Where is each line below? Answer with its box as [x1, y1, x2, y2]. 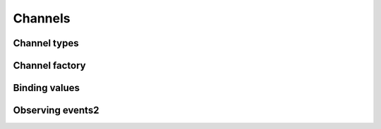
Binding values [13, 82, 80, 94]
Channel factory [13, 60, 86, 72]
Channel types [13, 37, 79, 49]
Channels [13, 11, 71, 26]
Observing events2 [13, 104, 99, 116]
